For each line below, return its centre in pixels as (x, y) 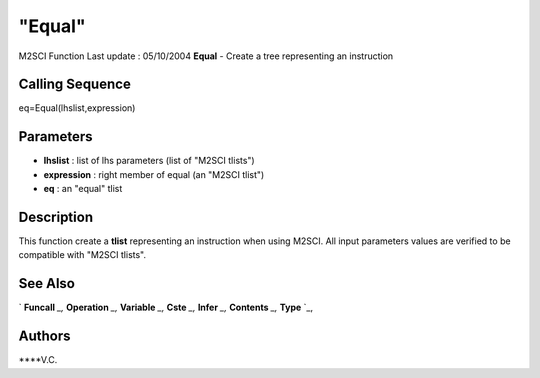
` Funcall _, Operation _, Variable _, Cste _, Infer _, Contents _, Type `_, (166, 307)
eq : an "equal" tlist (83, 189)
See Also (46, 283)
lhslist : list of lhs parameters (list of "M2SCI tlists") (149, 161)
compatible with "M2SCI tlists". (82, 255)
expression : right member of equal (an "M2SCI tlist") (154, 174)
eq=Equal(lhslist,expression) (77, 108)
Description (56, 216)
